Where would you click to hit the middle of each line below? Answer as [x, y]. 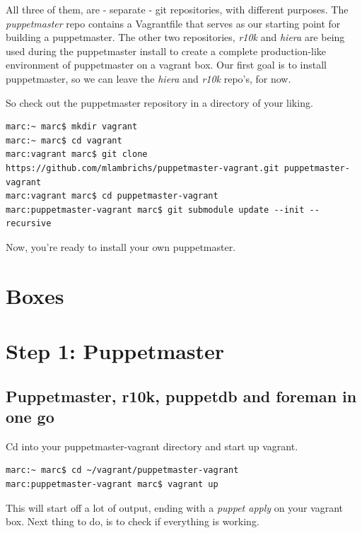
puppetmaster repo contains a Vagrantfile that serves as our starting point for [173, 23]
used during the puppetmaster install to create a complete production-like [166, 51]
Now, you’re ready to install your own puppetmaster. [121, 246]
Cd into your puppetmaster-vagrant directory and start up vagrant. [152, 446]
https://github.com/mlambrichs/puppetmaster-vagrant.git [142, 168]
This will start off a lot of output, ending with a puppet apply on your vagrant [175, 507]
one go [30, 417]
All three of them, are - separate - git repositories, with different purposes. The [177, 9]
